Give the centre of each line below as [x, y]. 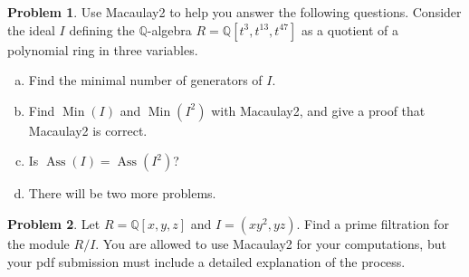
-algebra [169, 29]
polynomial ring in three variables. [103, 49]
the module [38, 243]
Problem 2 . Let [54, 223]
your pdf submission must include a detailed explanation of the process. [206, 261]
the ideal [31, 29]
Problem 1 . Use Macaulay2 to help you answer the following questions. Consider [234, 12]
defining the [102, 29]
